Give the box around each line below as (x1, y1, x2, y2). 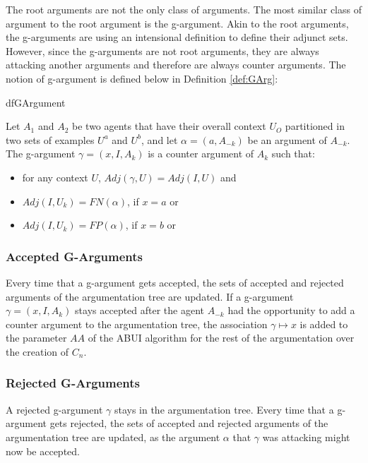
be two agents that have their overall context (72, 119, 266, 133)
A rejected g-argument (6, 402, 103, 416)
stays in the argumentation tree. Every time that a (114, 402, 334, 416)
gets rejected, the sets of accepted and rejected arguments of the (49, 416, 328, 431)
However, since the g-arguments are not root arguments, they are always (6, 43, 319, 58)
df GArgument (6, 95, 66, 109)
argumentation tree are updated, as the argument (6, 429, 220, 444)
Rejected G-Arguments (6, 374, 140, 392)
